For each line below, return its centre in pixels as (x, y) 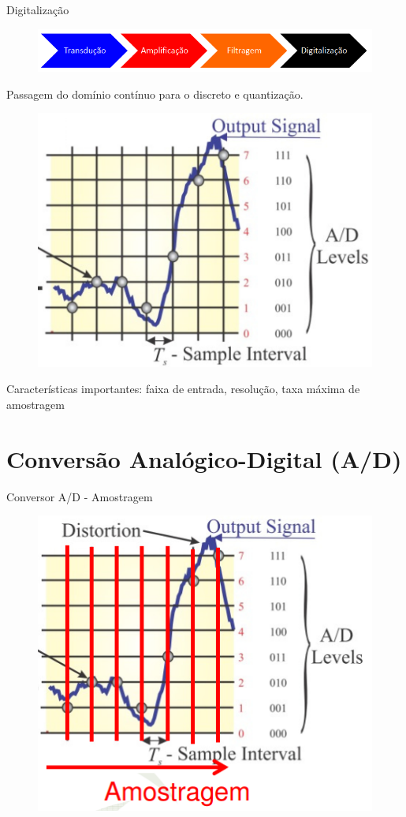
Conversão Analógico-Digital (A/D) (204, 458)
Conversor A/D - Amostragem (80, 496)
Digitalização (38, 9)
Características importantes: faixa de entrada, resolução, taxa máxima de (183, 389)
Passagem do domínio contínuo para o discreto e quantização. (155, 94)
